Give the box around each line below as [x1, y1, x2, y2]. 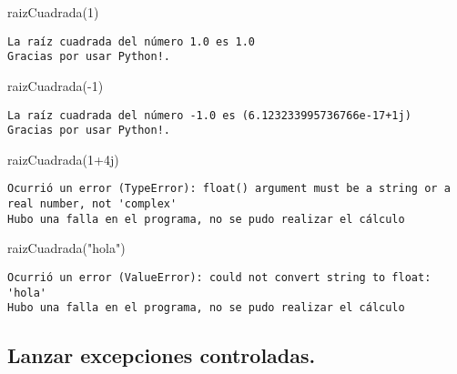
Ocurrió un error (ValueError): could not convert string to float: [7, 270, 432, 284]
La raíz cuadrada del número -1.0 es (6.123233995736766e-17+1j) [7, 108, 411, 122]
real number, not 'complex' [7, 197, 178, 211]
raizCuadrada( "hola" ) [7, 238, 126, 258]
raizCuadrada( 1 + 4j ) [7, 149, 119, 168]
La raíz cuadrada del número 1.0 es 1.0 [7, 35, 256, 48]
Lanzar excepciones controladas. [7, 341, 316, 369]
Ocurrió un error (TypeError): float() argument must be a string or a [7, 182, 451, 196]
